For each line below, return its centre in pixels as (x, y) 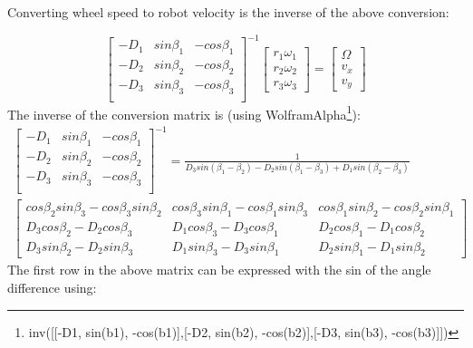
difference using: (52, 288)
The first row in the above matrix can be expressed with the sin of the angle (219, 270)
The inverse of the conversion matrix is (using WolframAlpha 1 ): (184, 112)
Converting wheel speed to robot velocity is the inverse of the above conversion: (228, 12)
